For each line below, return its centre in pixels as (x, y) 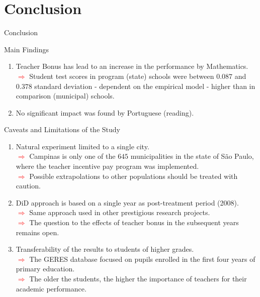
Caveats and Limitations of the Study (62, 129)
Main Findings (26, 49)
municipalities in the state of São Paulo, (192, 156)
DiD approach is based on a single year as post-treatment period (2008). (127, 202)
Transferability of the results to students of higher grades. (105, 249)
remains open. (37, 232)
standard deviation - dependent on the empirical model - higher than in (145, 86)
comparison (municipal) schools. (65, 96)
